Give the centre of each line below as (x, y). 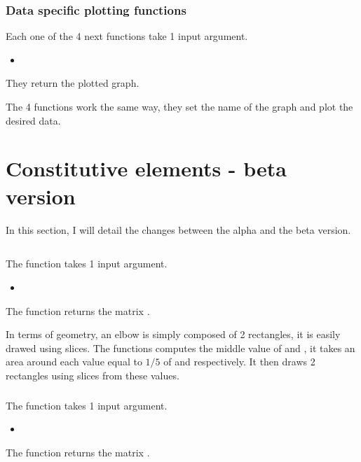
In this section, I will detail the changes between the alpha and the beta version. (178, 229)
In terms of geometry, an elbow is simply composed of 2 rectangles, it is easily (173, 334)
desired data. (33, 120)
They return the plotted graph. (73, 83)
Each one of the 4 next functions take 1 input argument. (127, 36)
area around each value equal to (74, 362)
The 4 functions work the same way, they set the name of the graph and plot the (179, 106)
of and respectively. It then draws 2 (239, 362)
